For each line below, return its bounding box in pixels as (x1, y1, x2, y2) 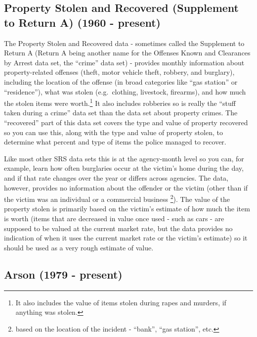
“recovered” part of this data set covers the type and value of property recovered (4, 117, 248, 127)
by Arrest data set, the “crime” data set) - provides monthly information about (4, 57, 245, 67)
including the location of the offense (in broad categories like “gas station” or (4, 76, 238, 87)
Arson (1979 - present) (4, 266, 123, 282)
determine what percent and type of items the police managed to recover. (4, 137, 226, 147)
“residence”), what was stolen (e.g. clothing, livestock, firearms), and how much (4, 86, 246, 96)
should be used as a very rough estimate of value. (4, 242, 154, 252)
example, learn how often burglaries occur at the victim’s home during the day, (4, 163, 244, 173)
